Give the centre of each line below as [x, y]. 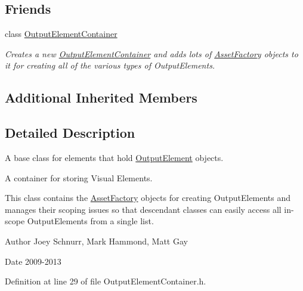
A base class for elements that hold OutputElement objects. [114, 157]
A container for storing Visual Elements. [79, 177]
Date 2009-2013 [33, 261]
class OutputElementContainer [61, 34]
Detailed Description [70, 133]
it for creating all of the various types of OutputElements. [110, 65]
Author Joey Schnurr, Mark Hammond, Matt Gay [96, 241]
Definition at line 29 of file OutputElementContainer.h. [106, 281]
